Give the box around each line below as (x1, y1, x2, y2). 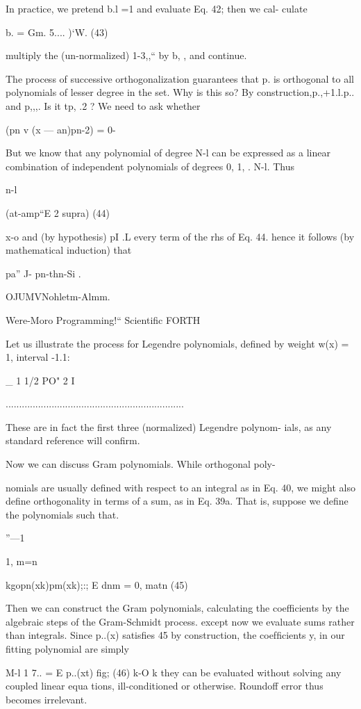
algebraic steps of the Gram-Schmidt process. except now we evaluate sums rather (6, 614, 355, 628)
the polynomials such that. (6, 507, 119, 521)
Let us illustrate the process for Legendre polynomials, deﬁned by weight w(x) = (6, 336, 349, 350)
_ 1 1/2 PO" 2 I (6, 373, 75, 387)
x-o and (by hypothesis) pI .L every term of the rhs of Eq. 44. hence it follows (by (6, 229, 355, 243)
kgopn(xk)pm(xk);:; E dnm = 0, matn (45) (6, 577, 188, 592)
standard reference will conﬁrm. (6, 433, 140, 448)
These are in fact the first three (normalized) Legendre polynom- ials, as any (6, 419, 332, 434)
